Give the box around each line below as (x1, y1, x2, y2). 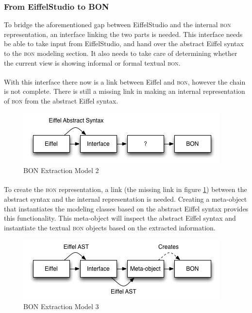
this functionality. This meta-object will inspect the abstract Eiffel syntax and (4, 213, 236, 223)
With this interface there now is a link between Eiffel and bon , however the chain (4, 76, 246, 87)
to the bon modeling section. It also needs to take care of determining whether (4, 48, 237, 58)
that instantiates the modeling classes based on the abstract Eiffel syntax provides (4, 203, 249, 213)
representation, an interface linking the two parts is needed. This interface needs (4, 29, 243, 39)
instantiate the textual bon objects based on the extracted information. (4, 222, 216, 232)
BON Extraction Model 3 (23, 301, 99, 311)
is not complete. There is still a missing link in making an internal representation (4, 86, 245, 96)
